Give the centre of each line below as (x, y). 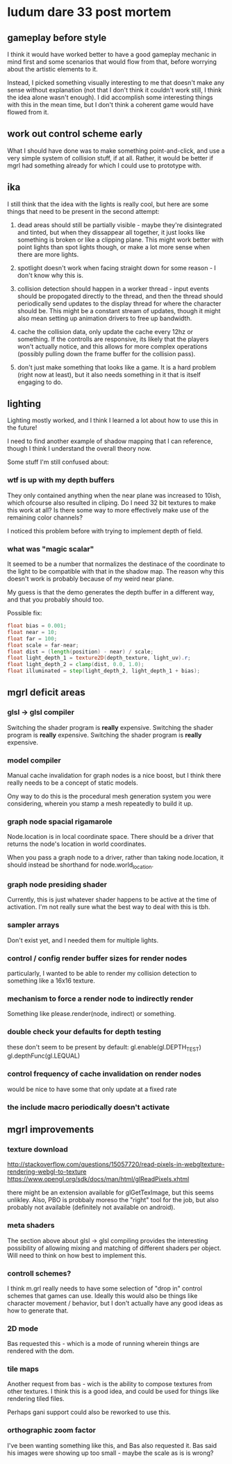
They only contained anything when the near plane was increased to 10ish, (114, 495)
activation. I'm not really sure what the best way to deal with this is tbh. (109, 907)
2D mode (23, 1329)
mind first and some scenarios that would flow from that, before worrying (112, 62)
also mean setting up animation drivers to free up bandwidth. (105, 318)
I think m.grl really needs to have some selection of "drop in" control (105, 1288)
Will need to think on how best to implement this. (77, 1255)
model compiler (34, 760)
